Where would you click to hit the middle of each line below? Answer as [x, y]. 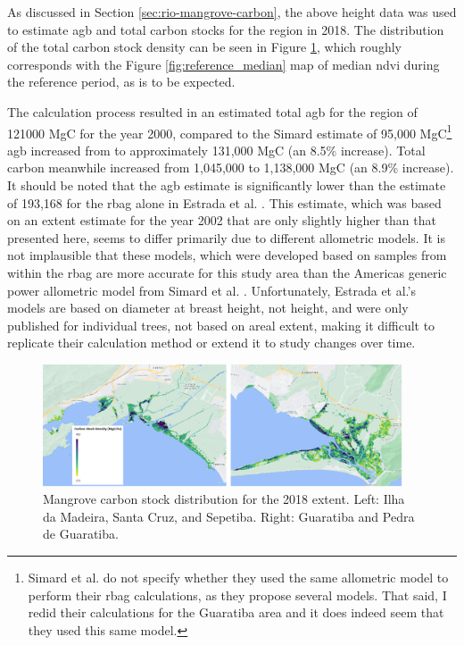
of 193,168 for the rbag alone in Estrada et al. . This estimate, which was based [224, 202]
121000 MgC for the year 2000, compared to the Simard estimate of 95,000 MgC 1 [230, 131]
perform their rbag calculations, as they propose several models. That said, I [237, 595]
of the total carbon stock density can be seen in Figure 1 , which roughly [204, 47]
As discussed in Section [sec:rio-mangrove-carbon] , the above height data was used [232, 12]
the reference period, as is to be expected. [121, 82]
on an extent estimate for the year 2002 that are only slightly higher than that [222, 220]
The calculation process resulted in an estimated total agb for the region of [212, 111]
